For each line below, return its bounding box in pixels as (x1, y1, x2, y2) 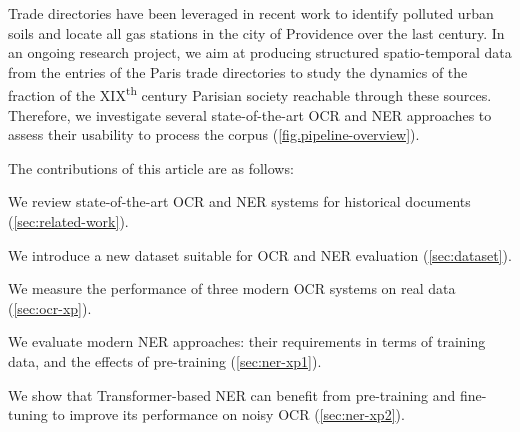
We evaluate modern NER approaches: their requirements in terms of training (8, 331, 486, 352)
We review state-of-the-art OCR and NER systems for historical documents (8, 191, 471, 212)
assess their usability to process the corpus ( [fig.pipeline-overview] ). (8, 124, 420, 145)
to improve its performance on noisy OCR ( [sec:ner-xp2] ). (52, 404, 405, 425)
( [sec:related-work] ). (8, 211, 129, 231)
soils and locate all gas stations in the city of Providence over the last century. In (8, 22, 505, 43)
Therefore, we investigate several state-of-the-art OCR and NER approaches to (8, 104, 492, 125)
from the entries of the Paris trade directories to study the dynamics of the (8, 61, 468, 82)
